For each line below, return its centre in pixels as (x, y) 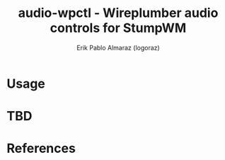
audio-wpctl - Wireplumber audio (118, 13)
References (41, 148)
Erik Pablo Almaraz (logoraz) (118, 47)
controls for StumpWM (118, 28)
